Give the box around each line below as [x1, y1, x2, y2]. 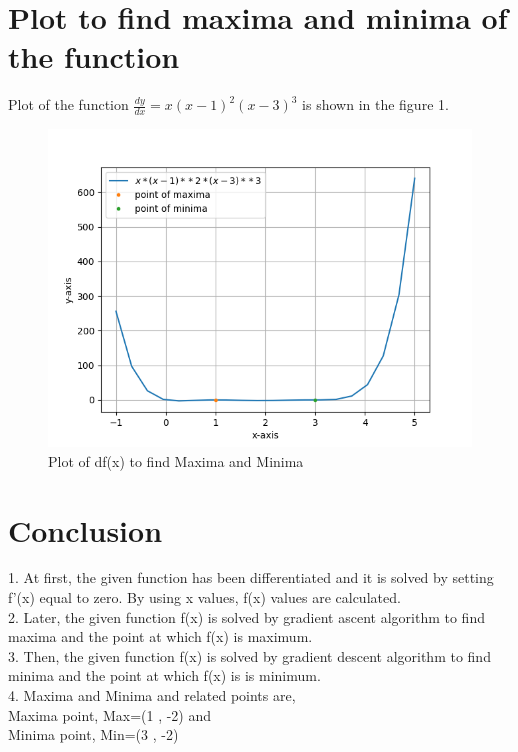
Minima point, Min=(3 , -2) [8, 724, 179, 745]
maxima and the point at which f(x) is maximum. [8, 626, 313, 647]
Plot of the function [8, 94, 129, 115]
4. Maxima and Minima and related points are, [8, 685, 296, 706]
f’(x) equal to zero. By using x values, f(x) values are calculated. [8, 587, 401, 608]
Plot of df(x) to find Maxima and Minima [48, 450, 304, 471]
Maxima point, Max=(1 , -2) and [8, 704, 212, 725]
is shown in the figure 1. [302, 94, 449, 115]
